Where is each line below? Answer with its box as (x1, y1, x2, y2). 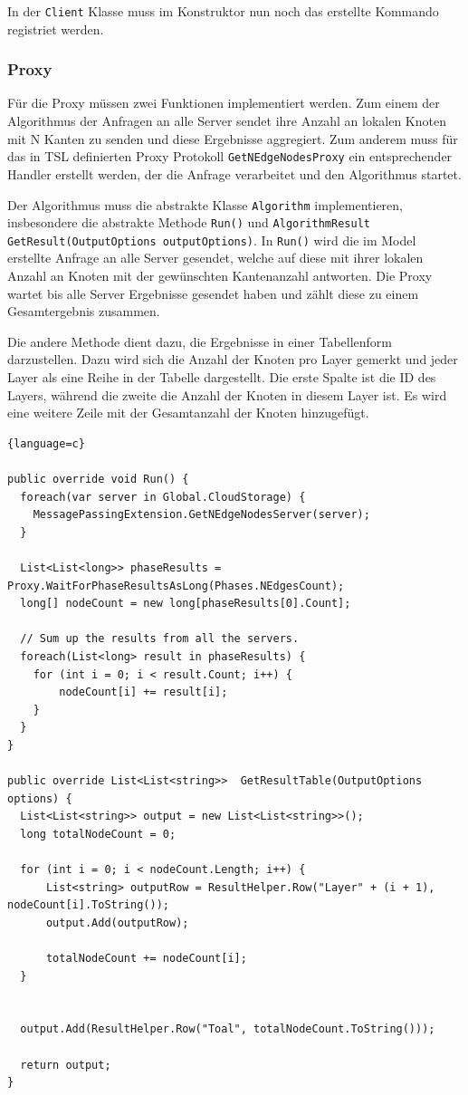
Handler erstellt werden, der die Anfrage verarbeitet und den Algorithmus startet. (7, 164, 462, 183)
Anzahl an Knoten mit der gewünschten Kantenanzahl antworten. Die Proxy (7, 266, 433, 285)
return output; (20, 1058, 111, 1071)
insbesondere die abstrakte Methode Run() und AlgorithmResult (7, 213, 370, 232)
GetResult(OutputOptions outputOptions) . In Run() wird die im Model (7, 230, 416, 249)
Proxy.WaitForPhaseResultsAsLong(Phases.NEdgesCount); (7, 579, 345, 592)
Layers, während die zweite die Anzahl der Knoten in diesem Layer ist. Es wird (7, 385, 447, 404)
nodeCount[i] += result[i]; (59, 686, 228, 699)
